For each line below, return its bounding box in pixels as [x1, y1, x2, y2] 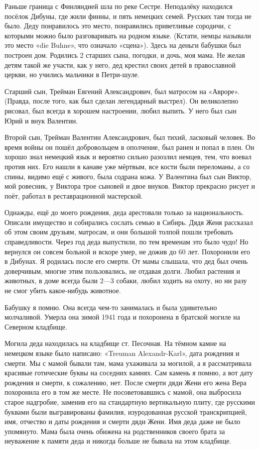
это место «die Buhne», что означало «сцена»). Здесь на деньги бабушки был [4, 40, 241, 50]
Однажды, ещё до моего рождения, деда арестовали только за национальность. [4, 207, 244, 218]
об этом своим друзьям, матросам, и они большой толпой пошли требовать [4, 226, 233, 237]
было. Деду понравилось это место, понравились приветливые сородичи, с [4, 20, 231, 31]
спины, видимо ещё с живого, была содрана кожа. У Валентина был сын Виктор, [4, 171, 252, 181]
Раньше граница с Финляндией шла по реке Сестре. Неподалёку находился [4, 1, 233, 11]
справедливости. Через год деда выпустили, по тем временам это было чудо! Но [4, 236, 249, 247]
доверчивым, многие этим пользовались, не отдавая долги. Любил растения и [4, 265, 241, 276]
